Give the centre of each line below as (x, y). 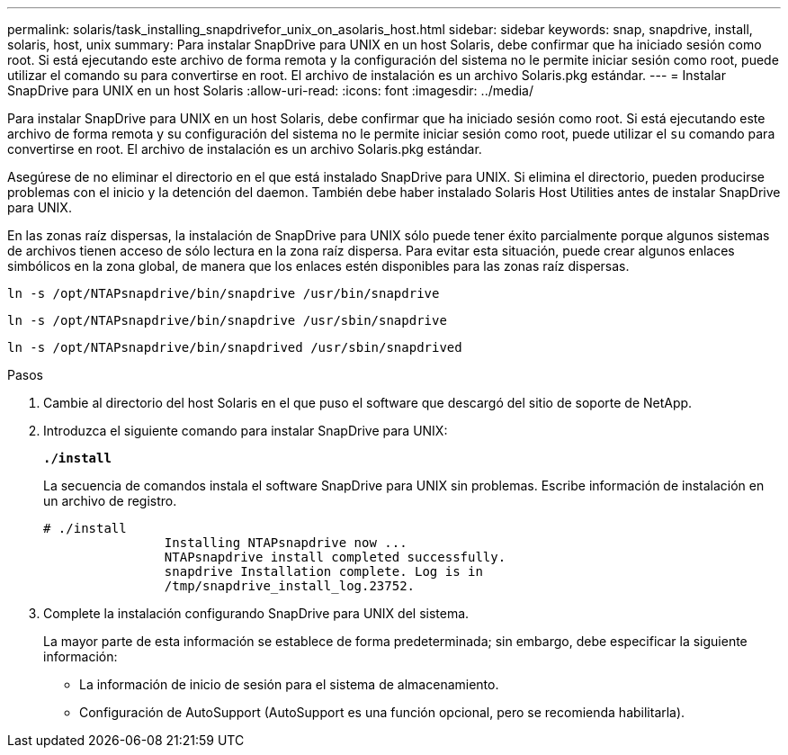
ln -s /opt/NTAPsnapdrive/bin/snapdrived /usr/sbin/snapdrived (235, 347)
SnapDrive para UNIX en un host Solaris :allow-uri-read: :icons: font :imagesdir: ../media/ (270, 90)
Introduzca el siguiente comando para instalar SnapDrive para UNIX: (246, 431)
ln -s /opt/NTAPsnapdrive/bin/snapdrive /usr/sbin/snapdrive (227, 320)
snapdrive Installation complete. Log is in (323, 571)
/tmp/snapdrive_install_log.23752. (290, 586)
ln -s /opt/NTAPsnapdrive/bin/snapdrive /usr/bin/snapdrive (224, 293)
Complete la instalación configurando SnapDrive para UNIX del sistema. (256, 613)
